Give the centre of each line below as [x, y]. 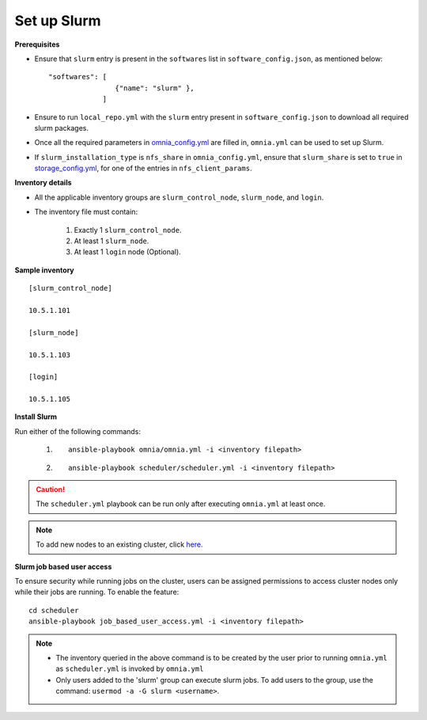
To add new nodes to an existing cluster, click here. [119, 545]
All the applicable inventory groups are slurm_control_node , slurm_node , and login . [179, 197]
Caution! [51, 490]
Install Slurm [36, 417]
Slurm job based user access [63, 566]
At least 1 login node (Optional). [127, 252]
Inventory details [43, 183]
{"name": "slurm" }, [155, 88]
